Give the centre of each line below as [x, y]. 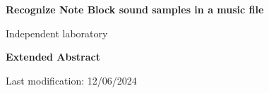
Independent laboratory [57, 33]
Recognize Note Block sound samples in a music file [135, 9]
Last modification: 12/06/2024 [71, 80]
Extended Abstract [53, 57]
